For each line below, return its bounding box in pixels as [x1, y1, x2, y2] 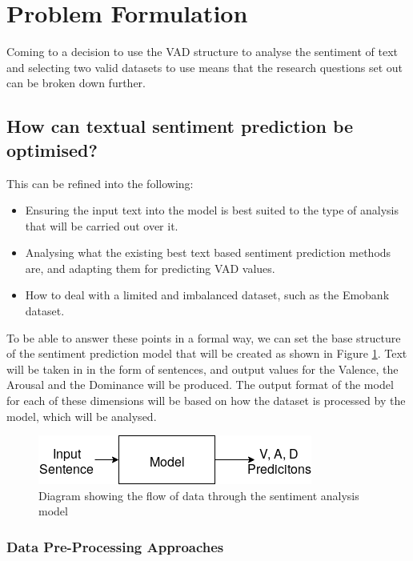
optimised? [6, 137, 98, 162]
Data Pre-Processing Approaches [6, 536, 224, 556]
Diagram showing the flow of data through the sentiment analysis [38, 487, 359, 503]
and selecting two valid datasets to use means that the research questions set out [6, 58, 403, 75]
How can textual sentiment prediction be [6, 114, 354, 138]
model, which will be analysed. [6, 407, 157, 424]
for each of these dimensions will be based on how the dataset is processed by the [6, 392, 406, 409]
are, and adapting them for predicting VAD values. [25, 259, 275, 276]
